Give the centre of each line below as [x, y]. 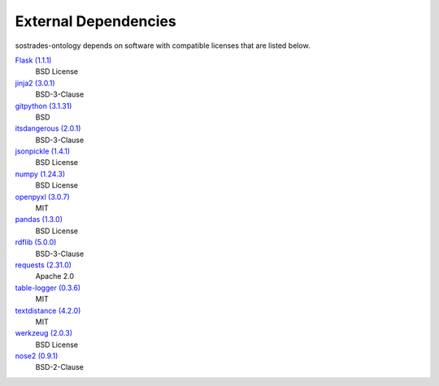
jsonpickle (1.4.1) [43, 151]
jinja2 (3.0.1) [35, 83]
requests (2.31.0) [43, 265]
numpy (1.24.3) [40, 174]
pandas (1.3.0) [39, 219]
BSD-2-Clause [60, 367]
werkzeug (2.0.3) [44, 333]
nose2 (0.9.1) [37, 356]
